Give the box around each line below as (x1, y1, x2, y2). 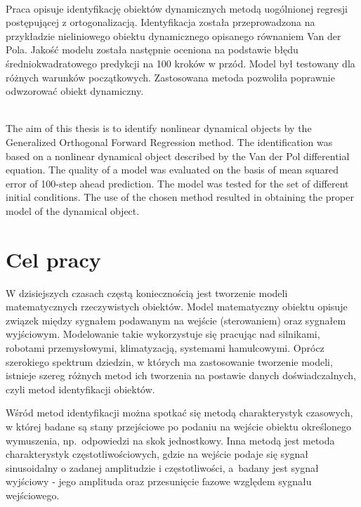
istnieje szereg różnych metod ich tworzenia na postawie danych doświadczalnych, (6, 368, 356, 383)
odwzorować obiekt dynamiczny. (6, 84, 144, 98)
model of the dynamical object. (6, 203, 140, 218)
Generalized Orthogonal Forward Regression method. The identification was (6, 134, 333, 149)
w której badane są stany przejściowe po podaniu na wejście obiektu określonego (6, 419, 352, 433)
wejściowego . (6, 487, 60, 502)
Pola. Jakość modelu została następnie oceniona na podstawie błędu (6, 42, 298, 57)
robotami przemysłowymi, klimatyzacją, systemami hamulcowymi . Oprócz (6, 341, 324, 355)
